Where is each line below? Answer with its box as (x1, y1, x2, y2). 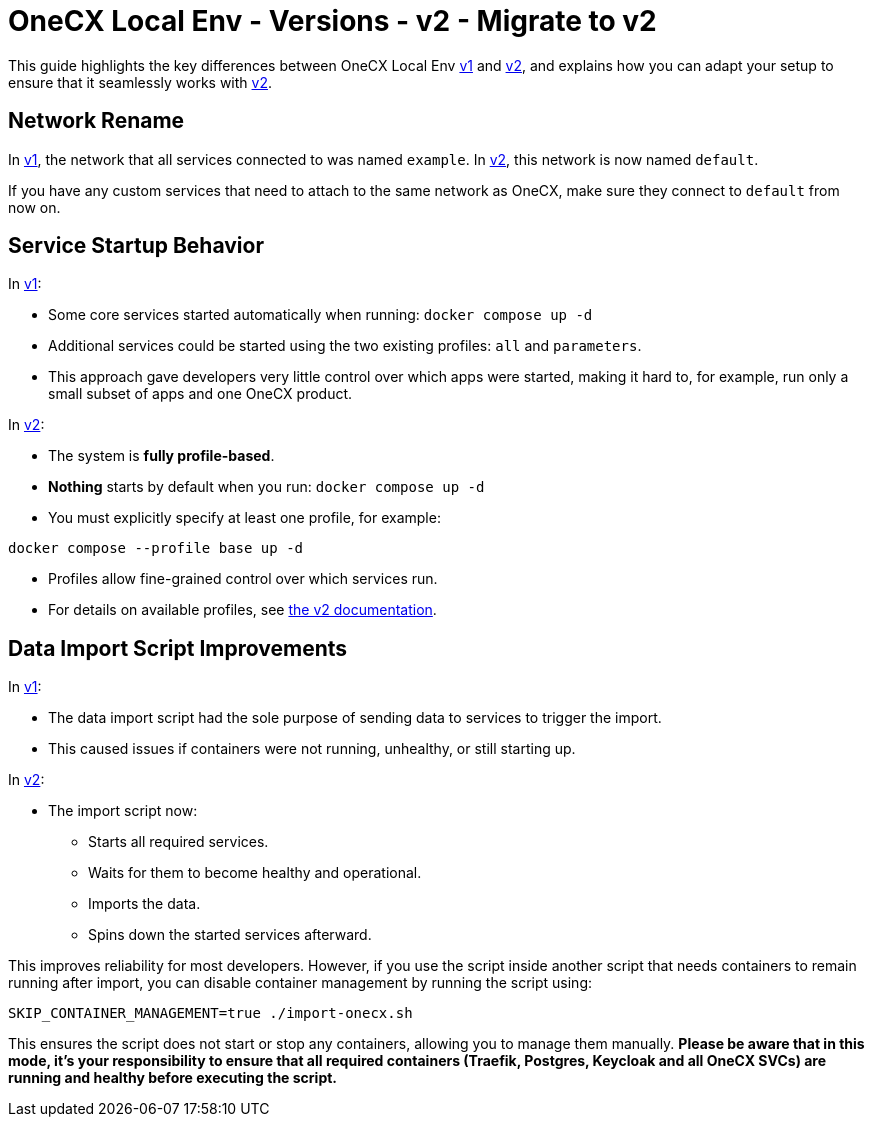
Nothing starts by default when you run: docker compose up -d (48, 478, 485, 496)
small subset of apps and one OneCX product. (48, 385, 353, 403)
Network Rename (8, 108, 185, 134)
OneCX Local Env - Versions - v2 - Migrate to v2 (8, 4, 657, 38)
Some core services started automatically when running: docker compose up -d (48, 306, 593, 324)
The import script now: (48, 802, 198, 820)
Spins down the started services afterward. (88, 926, 372, 944)
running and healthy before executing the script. (8, 1069, 338, 1087)
